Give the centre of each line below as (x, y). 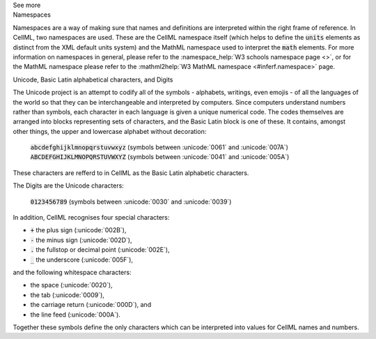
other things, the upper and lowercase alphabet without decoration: (110, 131)
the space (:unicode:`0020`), (71, 285)
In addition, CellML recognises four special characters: (91, 218)
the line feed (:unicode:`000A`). (76, 315)
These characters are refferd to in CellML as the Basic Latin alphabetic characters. (131, 173)
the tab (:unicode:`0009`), (67, 295)
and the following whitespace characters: (72, 272)
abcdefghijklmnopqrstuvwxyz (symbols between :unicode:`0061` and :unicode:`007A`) (159, 147)
